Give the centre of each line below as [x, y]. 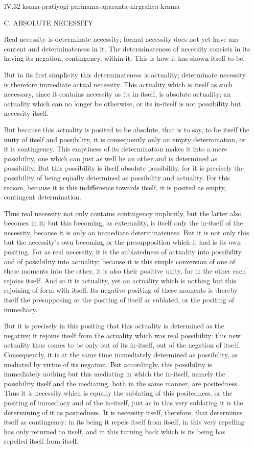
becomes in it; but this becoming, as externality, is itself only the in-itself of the [124, 223]
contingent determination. [43, 197]
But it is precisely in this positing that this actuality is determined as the [114, 326]
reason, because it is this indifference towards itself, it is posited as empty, [115, 187]
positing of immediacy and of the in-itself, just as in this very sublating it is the [124, 402]
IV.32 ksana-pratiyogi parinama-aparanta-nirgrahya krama [92, 6]
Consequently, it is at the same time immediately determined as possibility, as [121, 354]
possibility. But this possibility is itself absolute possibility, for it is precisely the [124, 168]
